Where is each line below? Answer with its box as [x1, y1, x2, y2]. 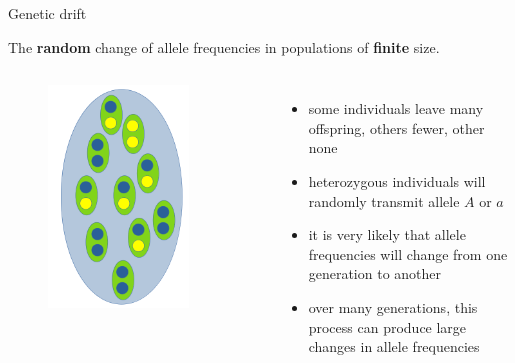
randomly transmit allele [308, 190, 460, 211]
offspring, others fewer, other [308, 117, 485, 138]
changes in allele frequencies [308, 336, 480, 357]
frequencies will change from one [308, 243, 508, 264]
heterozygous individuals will [308, 170, 486, 191]
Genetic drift [8, 3, 87, 23]
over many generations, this [308, 296, 478, 317]
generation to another [308, 263, 442, 284]
